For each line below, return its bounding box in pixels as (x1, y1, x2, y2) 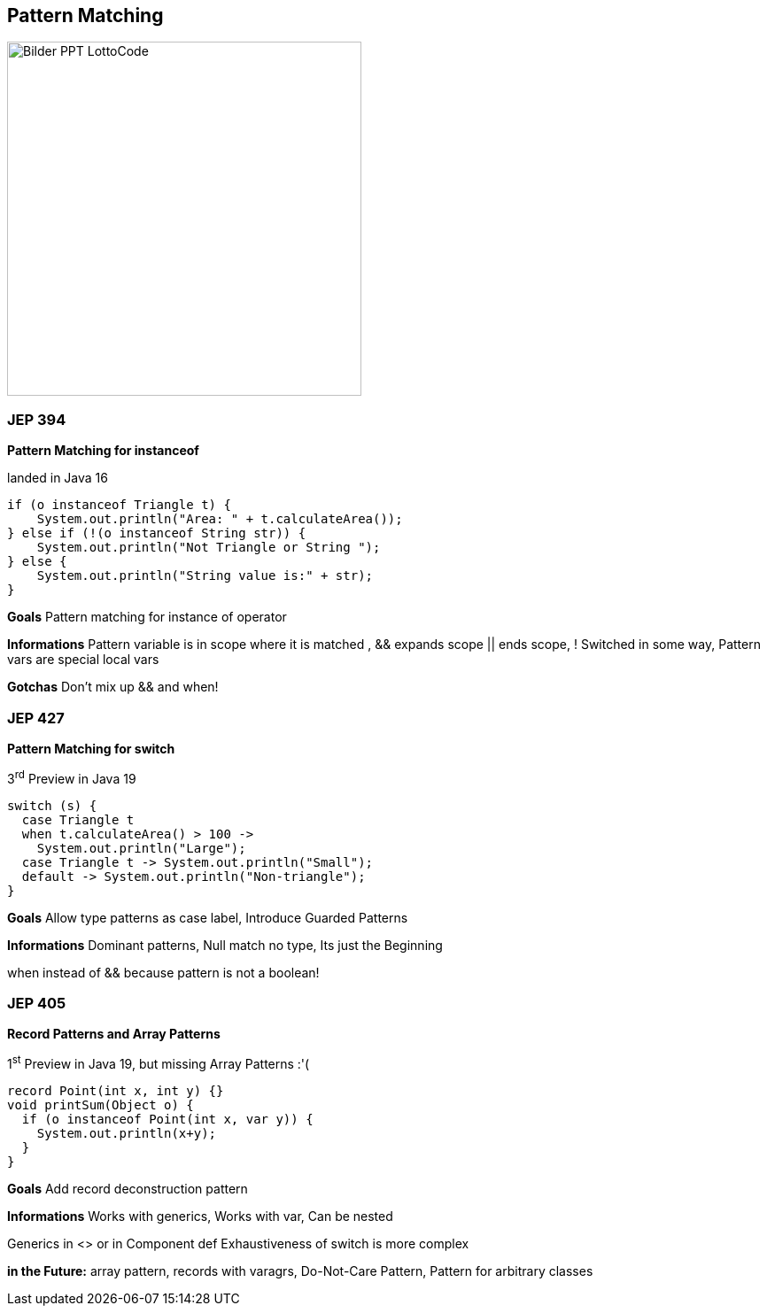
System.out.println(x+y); (36, 1125, 217, 1140)
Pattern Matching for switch (7, 740, 175, 756)
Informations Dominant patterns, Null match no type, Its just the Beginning (7, 937, 443, 953)
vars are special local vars (7, 652, 159, 668)
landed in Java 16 (7, 470, 108, 486)
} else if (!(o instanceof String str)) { (7, 526, 306, 541)
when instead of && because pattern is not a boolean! (7, 964, 320, 980)
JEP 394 (7, 410, 66, 429)
